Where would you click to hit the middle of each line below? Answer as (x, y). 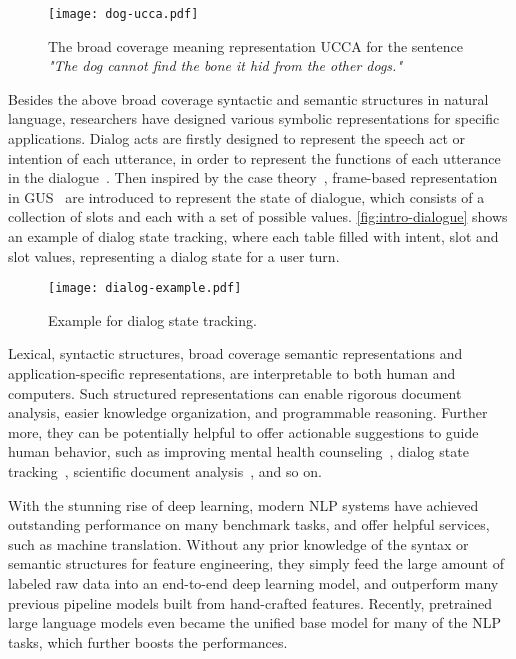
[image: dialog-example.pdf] (145, 288)
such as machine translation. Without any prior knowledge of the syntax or (238, 543)
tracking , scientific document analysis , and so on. (165, 471)
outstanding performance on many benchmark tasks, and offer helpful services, (249, 524)
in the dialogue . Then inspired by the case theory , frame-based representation (253, 177)
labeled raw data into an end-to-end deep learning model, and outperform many (253, 582)
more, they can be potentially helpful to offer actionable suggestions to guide (243, 431)
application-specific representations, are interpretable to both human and (232, 373)
